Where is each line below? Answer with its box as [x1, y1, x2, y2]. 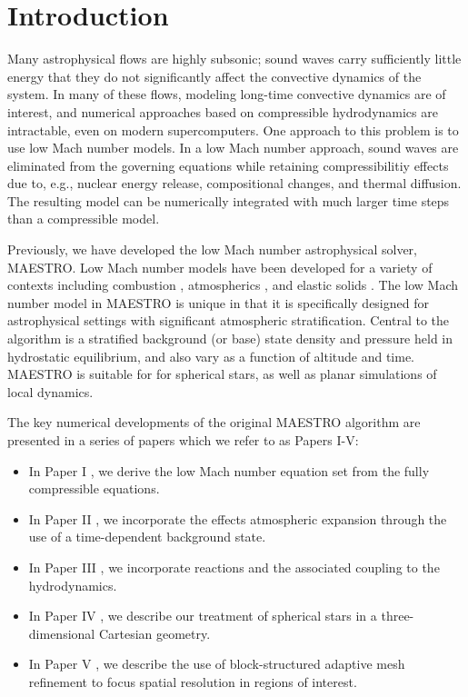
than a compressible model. [7, 209, 160, 228]
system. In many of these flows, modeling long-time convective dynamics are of [7, 85, 446, 104]
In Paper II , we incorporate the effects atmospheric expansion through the [28, 509, 447, 528]
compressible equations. [28, 479, 160, 498]
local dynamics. [7, 382, 94, 401]
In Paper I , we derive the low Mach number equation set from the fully [28, 461, 430, 480]
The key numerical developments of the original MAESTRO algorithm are [7, 413, 421, 432]
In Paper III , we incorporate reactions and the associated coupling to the [28, 557, 440, 576]
